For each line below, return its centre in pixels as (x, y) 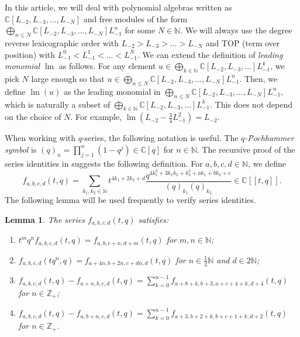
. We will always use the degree (236, 30)
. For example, (96, 117)
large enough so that (68, 78)
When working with (40, 138)
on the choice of (33, 117)
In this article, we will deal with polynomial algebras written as (118, 7)
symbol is (21, 149)
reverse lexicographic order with (62, 42)
